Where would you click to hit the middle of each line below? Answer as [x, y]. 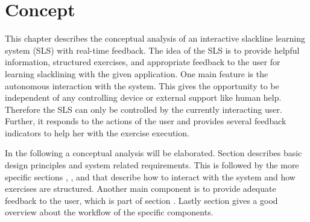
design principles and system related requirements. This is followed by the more [152, 165]
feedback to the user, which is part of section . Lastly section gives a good [141, 200]
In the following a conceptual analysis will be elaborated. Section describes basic [153, 153]
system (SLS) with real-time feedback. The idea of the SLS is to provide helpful [152, 50]
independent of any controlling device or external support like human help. [143, 97]
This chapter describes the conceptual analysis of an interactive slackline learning [155, 38]
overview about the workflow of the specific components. [109, 212]
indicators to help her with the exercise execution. [97, 132]
